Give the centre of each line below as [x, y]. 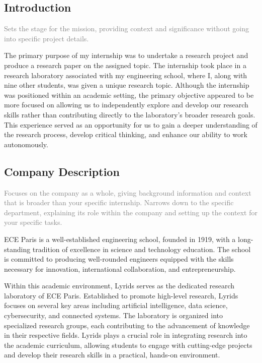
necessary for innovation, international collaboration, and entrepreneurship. [120, 268]
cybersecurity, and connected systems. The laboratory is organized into [113, 315]
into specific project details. [47, 38]
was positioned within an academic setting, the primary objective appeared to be [129, 95]
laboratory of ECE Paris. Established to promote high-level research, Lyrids [121, 295]
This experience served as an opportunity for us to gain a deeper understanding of [131, 124]
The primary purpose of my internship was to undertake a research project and [126, 55]
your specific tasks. [33, 222]
